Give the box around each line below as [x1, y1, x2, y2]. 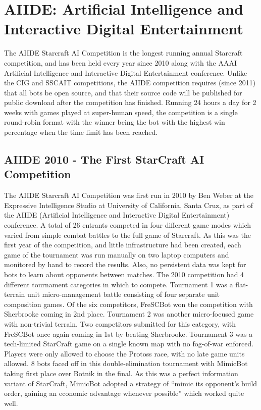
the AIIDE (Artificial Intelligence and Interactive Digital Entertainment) [4, 210, 230, 220]
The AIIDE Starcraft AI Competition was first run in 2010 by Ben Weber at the [4, 190, 254, 200]
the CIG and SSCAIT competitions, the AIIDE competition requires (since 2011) [4, 77, 256, 88]
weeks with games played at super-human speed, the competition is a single [4, 107, 238, 117]
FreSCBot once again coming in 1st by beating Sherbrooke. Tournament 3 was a [4, 328, 253, 339]
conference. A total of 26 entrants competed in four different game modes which [4, 220, 251, 230]
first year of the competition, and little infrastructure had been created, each [4, 239, 241, 250]
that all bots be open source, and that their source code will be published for [4, 87, 242, 97]
